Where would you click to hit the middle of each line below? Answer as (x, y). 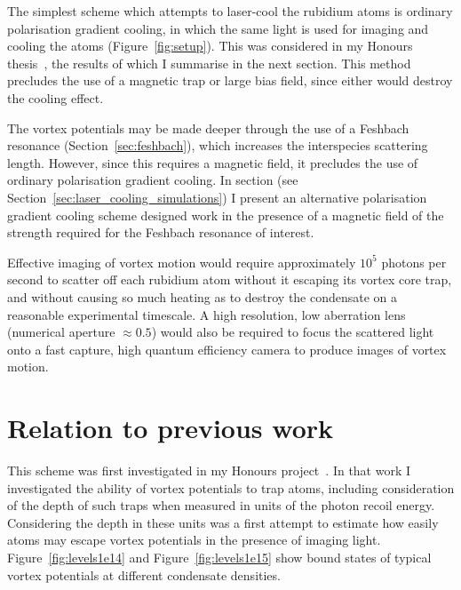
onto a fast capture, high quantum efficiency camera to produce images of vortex (227, 349)
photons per (414, 262)
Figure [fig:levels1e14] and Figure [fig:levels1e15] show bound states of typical (219, 557)
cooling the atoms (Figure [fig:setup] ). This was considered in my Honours (210, 46)
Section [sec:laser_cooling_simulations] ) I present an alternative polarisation (217, 197)
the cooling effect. (56, 97)
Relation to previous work (171, 428)
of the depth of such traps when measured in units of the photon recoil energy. (221, 505)
